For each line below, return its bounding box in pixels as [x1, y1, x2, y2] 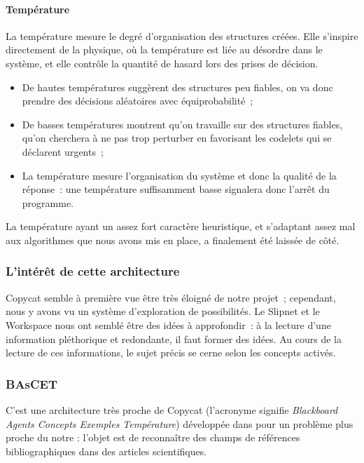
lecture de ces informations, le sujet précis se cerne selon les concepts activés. [6, 345, 336, 360]
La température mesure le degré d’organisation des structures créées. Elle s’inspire [6, 28, 358, 43]
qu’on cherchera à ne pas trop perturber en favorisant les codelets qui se [22, 130, 332, 145]
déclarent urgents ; [22, 144, 104, 159]
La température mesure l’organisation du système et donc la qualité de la [22, 168, 337, 182]
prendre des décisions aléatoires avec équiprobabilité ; [22, 93, 253, 108]
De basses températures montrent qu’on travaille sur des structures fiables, [22, 116, 343, 131]
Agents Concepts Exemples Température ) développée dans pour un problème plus [6, 416, 353, 431]
